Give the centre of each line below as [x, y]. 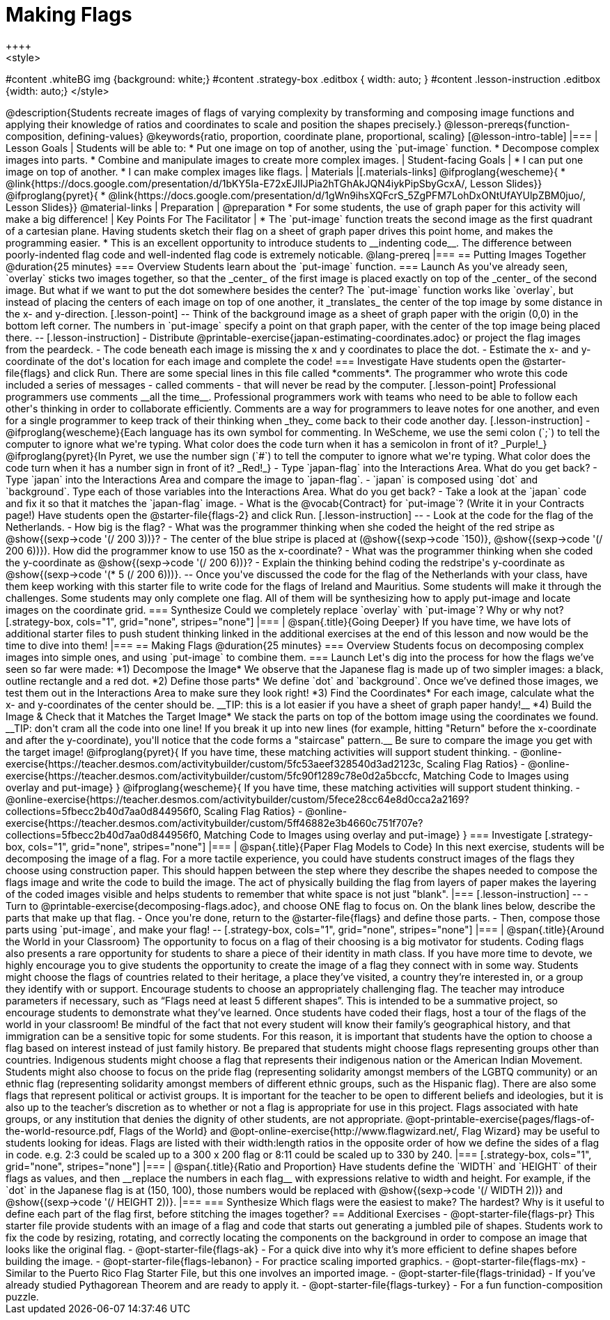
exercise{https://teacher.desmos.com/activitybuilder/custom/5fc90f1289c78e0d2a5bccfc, [213, 775]
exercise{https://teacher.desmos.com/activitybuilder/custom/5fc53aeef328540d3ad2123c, [215, 763]
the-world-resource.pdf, [61, 1131]
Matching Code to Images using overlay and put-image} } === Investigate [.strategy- [398, 834]
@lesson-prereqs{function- [507, 124]
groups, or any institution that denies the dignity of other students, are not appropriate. [204, 1119]
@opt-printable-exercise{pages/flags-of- [500, 1119]
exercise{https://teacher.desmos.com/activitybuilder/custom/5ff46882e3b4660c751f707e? [214, 823]
